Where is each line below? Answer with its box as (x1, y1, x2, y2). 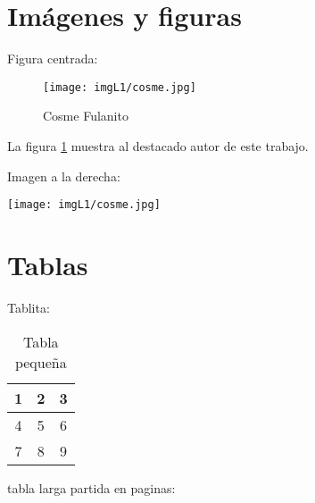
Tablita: (7, 298, 50, 316)
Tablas (7, 247, 88, 282)
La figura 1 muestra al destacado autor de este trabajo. (7, 136, 309, 155)
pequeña (14, 351, 67, 373)
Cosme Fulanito (43, 106, 128, 125)
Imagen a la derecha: (7, 166, 120, 185)
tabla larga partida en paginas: (7, 478, 176, 497)
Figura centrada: (7, 49, 98, 68)
